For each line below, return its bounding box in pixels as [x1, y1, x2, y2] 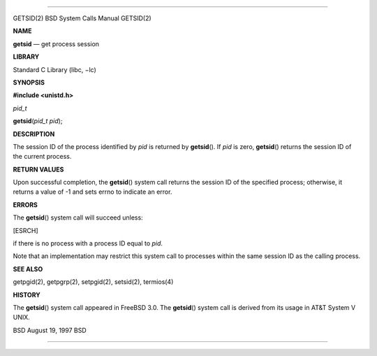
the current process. [13, 152, 72, 161]
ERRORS [13, 200, 38, 209]
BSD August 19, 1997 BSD [13, 326, 87, 334]
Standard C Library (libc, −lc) [13, 65, 97, 73]
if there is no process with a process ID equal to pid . [13, 239, 163, 248]
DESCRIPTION [13, 129, 55, 138]
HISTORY [13, 290, 41, 299]
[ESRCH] [13, 226, 38, 234]
